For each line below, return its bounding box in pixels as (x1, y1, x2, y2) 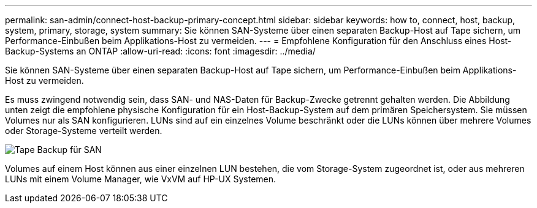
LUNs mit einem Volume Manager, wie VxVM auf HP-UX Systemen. (5, 174, 276, 184)
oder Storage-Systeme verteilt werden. (5, 125, 162, 136)
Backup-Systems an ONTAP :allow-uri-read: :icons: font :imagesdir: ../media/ (5, 46, 316, 56)
